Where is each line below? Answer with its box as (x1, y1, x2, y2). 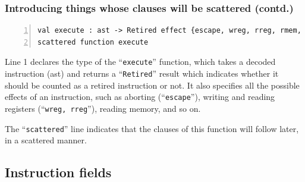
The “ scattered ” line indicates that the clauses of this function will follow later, (5, 122, 299, 134)
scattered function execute (37, 37, 149, 46)
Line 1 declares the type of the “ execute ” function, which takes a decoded (5, 55, 276, 68)
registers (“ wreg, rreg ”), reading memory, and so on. (5, 102, 201, 114)
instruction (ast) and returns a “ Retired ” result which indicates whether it (5, 67, 279, 80)
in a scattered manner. (5, 134, 87, 146)
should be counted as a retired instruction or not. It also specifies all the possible (5, 79, 300, 91)
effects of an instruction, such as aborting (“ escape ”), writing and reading (5, 90, 275, 103)
